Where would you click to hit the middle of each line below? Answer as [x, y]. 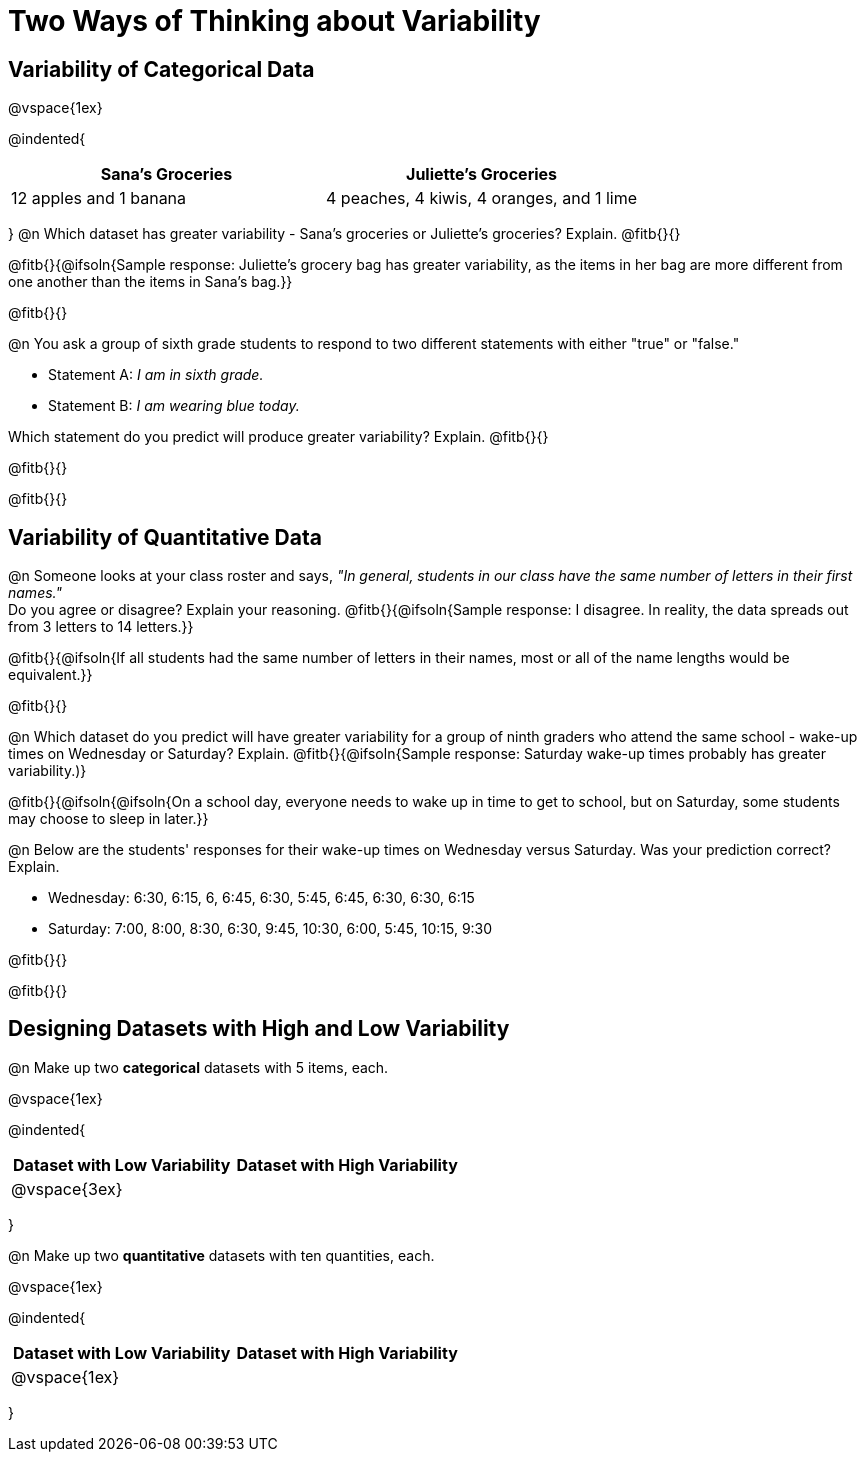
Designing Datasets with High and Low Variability [259, 1029]
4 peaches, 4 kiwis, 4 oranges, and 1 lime [482, 198]
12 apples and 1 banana [99, 198]
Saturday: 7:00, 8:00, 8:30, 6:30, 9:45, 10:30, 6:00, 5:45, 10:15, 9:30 [270, 929]
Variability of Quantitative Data [165, 537]
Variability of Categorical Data [161, 69]
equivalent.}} [50, 675]
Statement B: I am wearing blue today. [174, 406]
